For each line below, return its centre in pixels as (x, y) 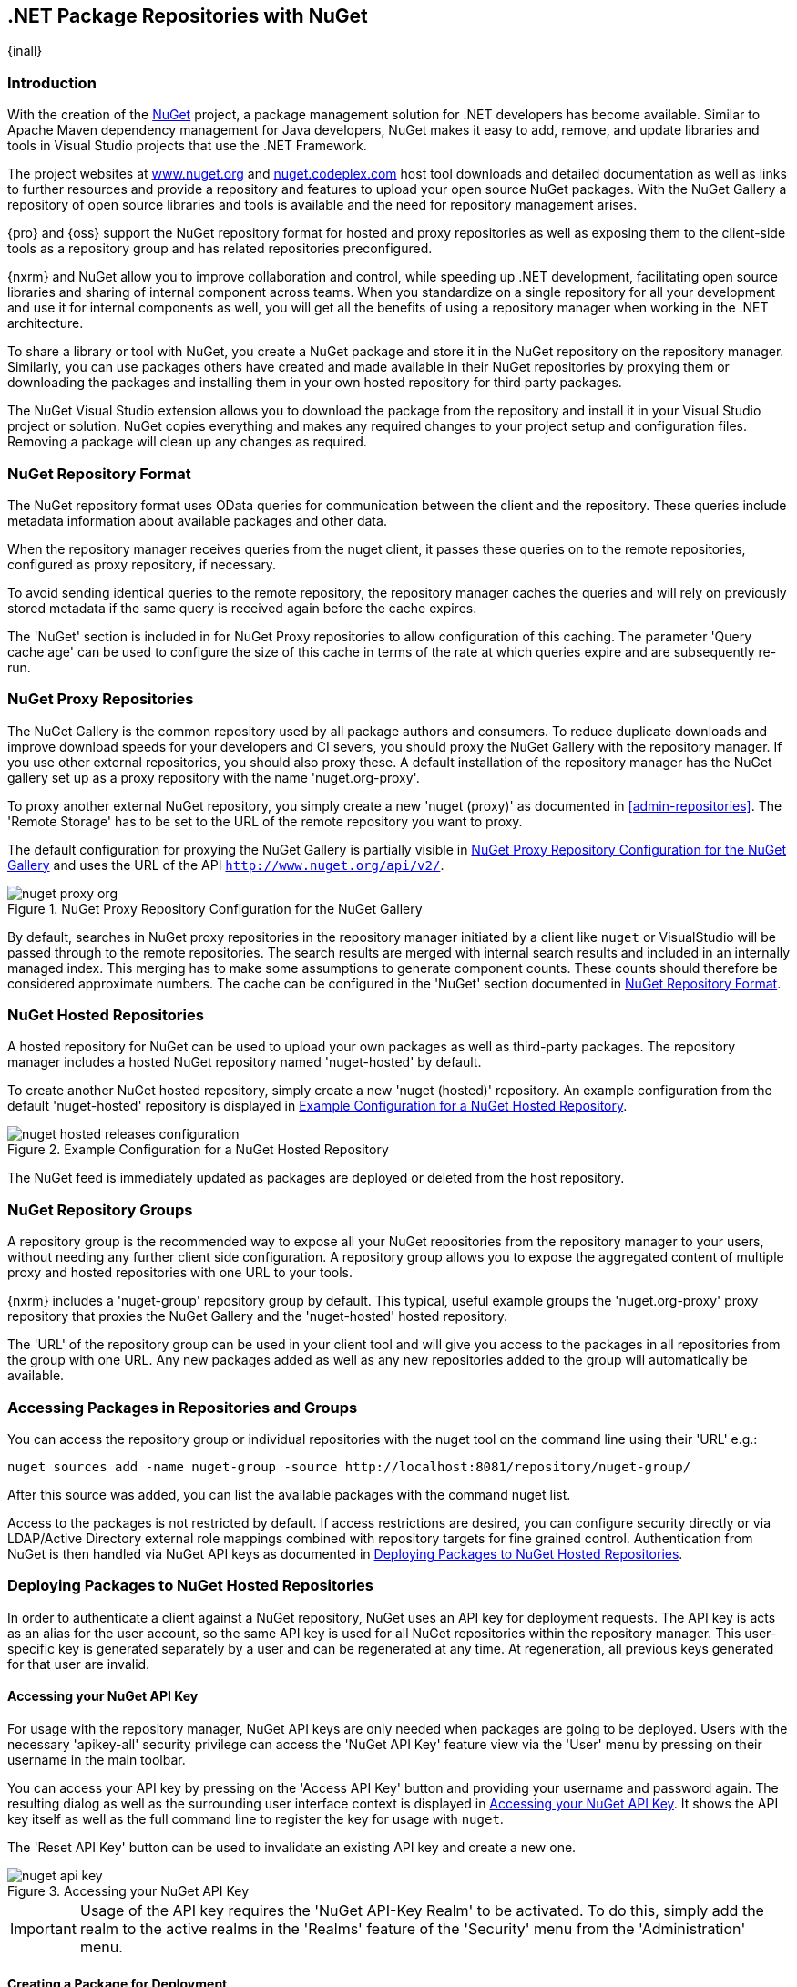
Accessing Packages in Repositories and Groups (183, 1407)
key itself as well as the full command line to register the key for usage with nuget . (255, 1818)
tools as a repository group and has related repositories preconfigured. (220, 249)
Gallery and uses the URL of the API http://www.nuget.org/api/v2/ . (226, 865)
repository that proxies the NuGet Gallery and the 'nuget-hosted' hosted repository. (257, 1316)
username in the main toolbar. (97, 1759)
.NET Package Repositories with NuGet (188, 16)
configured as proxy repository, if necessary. (142, 564)
